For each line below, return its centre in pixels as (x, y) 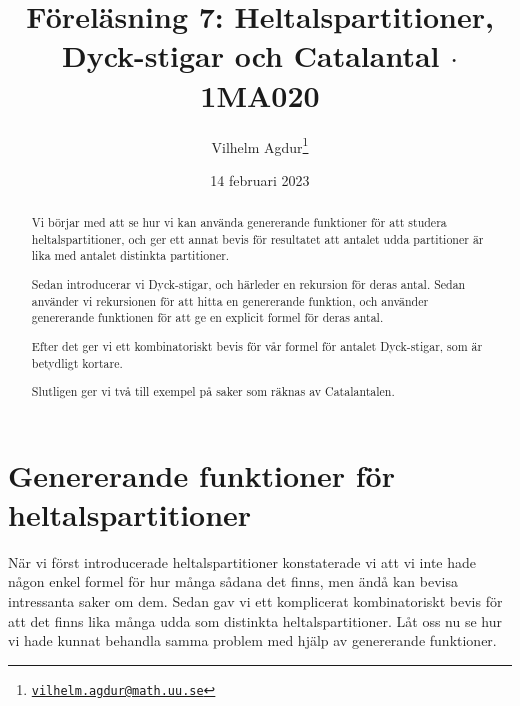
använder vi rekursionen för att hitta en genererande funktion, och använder (230, 300)
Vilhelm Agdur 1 (260, 145)
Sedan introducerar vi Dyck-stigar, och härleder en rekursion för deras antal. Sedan (248, 284)
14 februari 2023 (260, 179)
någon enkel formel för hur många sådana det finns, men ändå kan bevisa (233, 581)
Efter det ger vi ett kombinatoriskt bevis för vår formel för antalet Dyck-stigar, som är (257, 345)
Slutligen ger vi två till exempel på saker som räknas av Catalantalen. (213, 391)
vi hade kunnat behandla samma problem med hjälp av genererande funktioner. (252, 640)
